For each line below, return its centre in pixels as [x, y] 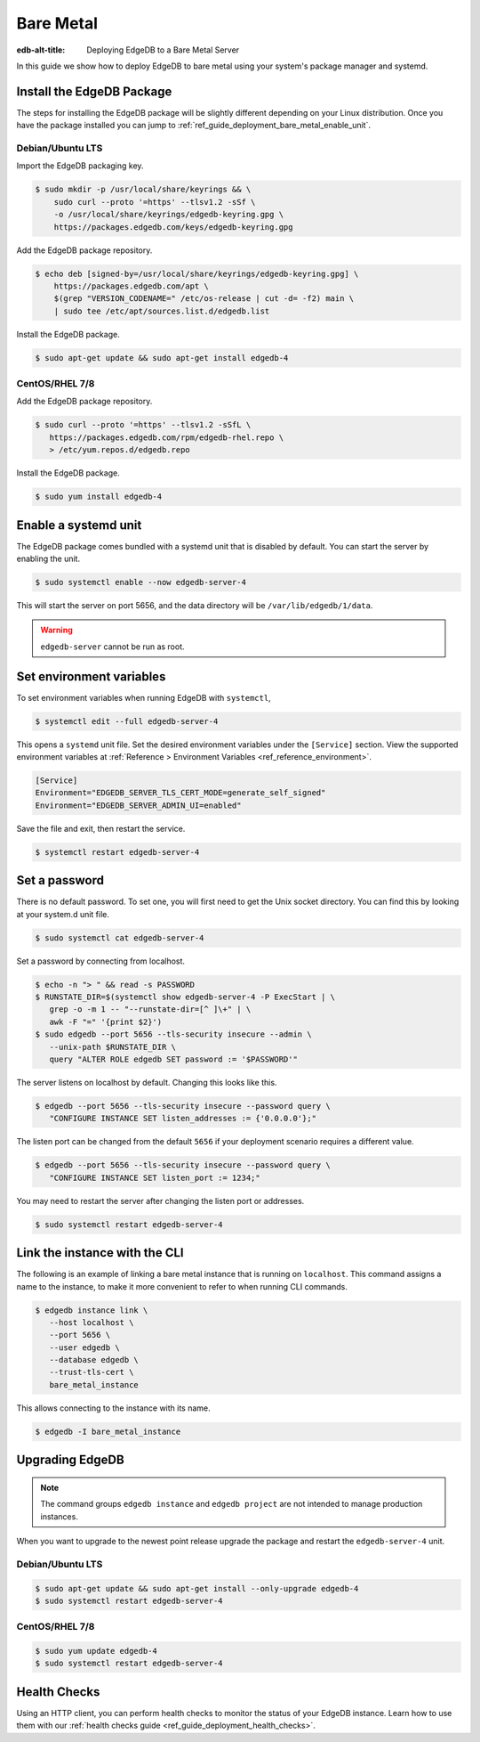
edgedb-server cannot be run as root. [113, 647]
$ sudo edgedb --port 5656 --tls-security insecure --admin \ [173, 1034]
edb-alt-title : [41, 50]
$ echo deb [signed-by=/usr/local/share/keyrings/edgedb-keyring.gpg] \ [197, 273]
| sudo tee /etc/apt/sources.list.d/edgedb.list [162, 311]
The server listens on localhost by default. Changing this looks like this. [147, 1082]
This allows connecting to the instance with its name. [113, 1408]
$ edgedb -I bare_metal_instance [108, 1431]
